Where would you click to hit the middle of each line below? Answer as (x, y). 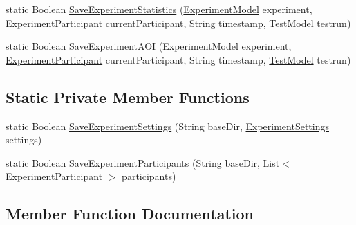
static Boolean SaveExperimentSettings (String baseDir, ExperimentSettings (167, 126)
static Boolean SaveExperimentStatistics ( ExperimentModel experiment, (159, 9)
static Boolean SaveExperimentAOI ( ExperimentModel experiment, (149, 46)
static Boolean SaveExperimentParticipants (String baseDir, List (143, 162)
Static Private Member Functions (128, 97)
